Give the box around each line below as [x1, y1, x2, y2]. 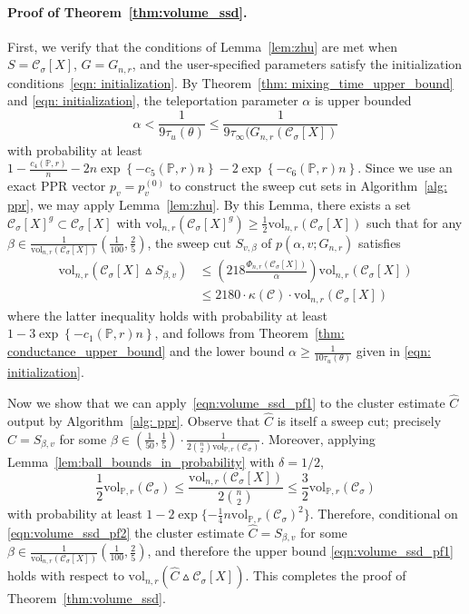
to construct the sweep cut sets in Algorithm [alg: [169, 176, 447, 195]
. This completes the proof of [245, 566, 406, 585]
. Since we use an [357, 158, 453, 177]
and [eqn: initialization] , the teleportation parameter [7, 91, 298, 110]
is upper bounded [314, 91, 412, 110]
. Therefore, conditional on [309, 504, 458, 523]
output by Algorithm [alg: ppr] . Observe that [7, 411, 260, 430]
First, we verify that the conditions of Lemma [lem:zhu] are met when [7, 36, 397, 55]
